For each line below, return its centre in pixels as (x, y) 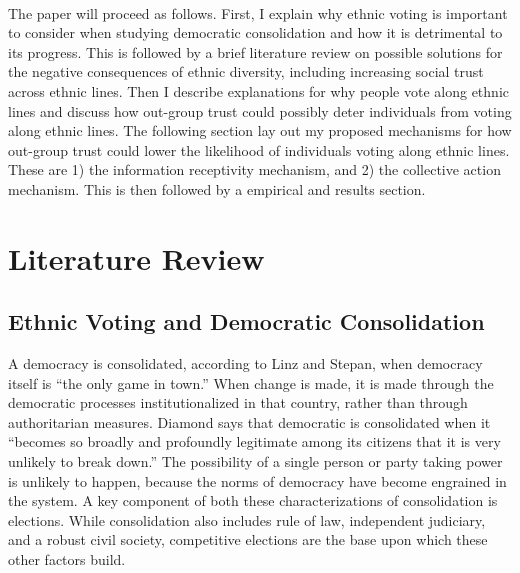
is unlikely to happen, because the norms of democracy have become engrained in (257, 480)
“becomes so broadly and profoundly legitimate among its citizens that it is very (254, 441)
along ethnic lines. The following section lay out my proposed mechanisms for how (260, 130)
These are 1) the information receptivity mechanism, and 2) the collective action (254, 169)
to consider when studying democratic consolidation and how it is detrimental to (255, 32)
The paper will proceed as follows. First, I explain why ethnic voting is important (258, 12)
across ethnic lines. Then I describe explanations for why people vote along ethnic (258, 90)
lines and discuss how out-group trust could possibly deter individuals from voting (260, 110)
